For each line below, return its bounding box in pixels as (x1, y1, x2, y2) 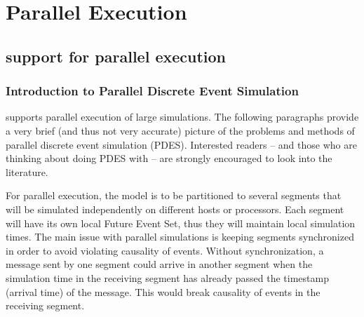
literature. (6, 164, 48, 179)
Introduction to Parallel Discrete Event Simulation (6, 82, 299, 100)
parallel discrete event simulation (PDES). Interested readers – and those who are (6, 137, 357, 151)
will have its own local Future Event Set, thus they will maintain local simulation (6, 215, 356, 230)
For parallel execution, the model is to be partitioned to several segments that (6, 188, 342, 203)
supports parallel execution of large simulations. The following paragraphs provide (6, 109, 359, 124)
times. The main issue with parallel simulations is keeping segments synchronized (6, 229, 354, 244)
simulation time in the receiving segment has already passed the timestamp (6, 270, 329, 285)
